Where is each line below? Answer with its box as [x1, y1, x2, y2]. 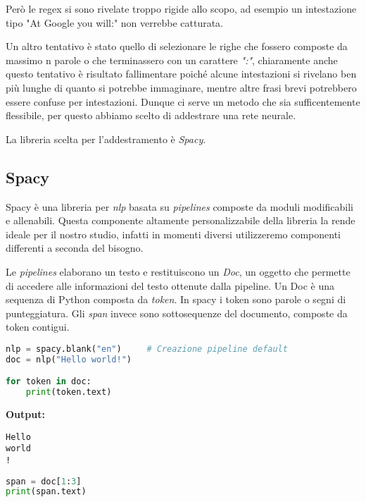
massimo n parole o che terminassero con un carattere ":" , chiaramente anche [6, 52, 338, 67]
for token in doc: [6, 376, 91, 387]
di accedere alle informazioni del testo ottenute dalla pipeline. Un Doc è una [6, 278, 335, 293]
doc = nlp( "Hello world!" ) [6, 354, 132, 365]
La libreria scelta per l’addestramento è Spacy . [6, 131, 206, 146]
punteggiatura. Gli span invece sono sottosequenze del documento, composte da [6, 305, 348, 320]
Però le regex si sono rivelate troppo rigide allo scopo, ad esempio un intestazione [6, 1, 357, 16]
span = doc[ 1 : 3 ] [6, 476, 82, 486]
